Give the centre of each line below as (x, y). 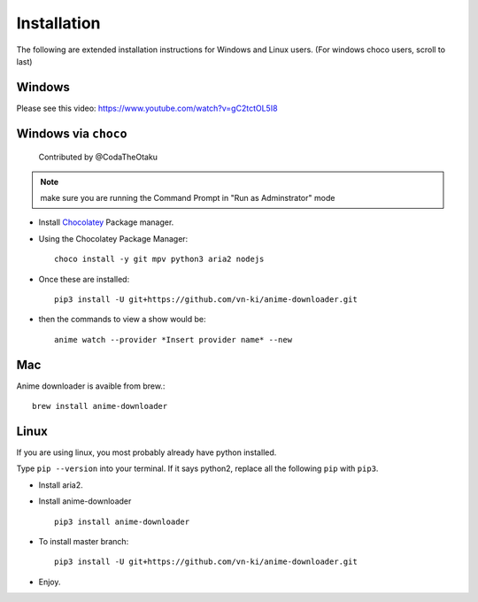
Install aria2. (61, 485)
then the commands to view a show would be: (123, 320)
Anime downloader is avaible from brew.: (91, 386)
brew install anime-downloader (100, 406)
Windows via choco (72, 133)
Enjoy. (50, 582)
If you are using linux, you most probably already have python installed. (146, 452)
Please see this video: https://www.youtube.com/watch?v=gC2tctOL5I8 (147, 108)
